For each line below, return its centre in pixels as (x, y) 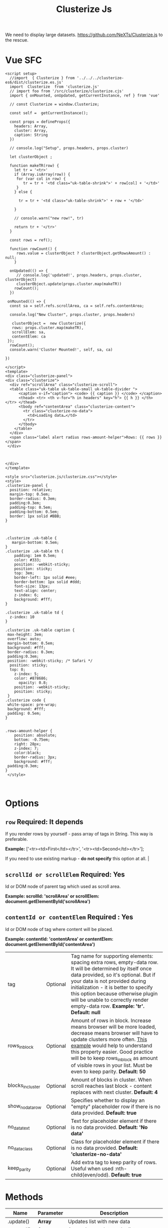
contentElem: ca (29, 337)
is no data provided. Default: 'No (109, 1127)
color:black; (28, 753)
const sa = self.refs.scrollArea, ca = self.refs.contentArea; (77, 306)
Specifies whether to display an (108, 1100)
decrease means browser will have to (114, 1033)
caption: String (31, 135)
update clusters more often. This (109, 1039)
